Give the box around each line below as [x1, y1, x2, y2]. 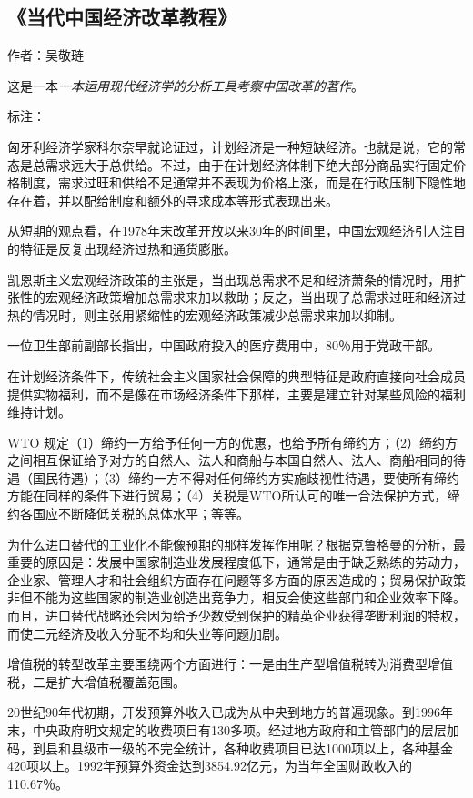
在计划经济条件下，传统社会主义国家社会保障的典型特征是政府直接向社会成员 [7, 366, 466, 385]
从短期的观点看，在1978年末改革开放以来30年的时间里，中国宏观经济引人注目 [7, 221, 466, 240]
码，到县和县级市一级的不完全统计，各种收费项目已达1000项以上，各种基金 [7, 738, 453, 757]
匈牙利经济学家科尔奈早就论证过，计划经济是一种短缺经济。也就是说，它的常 [7, 136, 466, 156]
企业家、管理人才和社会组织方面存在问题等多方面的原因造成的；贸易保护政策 [7, 570, 466, 589]
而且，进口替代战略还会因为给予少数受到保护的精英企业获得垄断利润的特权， [7, 606, 466, 625]
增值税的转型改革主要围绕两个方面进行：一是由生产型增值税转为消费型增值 [7, 654, 453, 673]
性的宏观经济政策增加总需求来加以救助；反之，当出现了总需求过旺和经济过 [19, 288, 466, 307]
